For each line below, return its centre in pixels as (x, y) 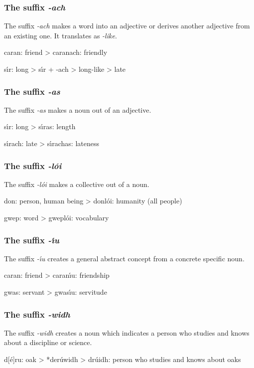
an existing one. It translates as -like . (61, 35)
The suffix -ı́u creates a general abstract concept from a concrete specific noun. (124, 258)
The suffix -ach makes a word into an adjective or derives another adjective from (127, 26)
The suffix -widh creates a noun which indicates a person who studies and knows (127, 332)
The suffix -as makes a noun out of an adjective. (78, 109)
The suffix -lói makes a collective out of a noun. (77, 184)
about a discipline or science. (48, 342)
